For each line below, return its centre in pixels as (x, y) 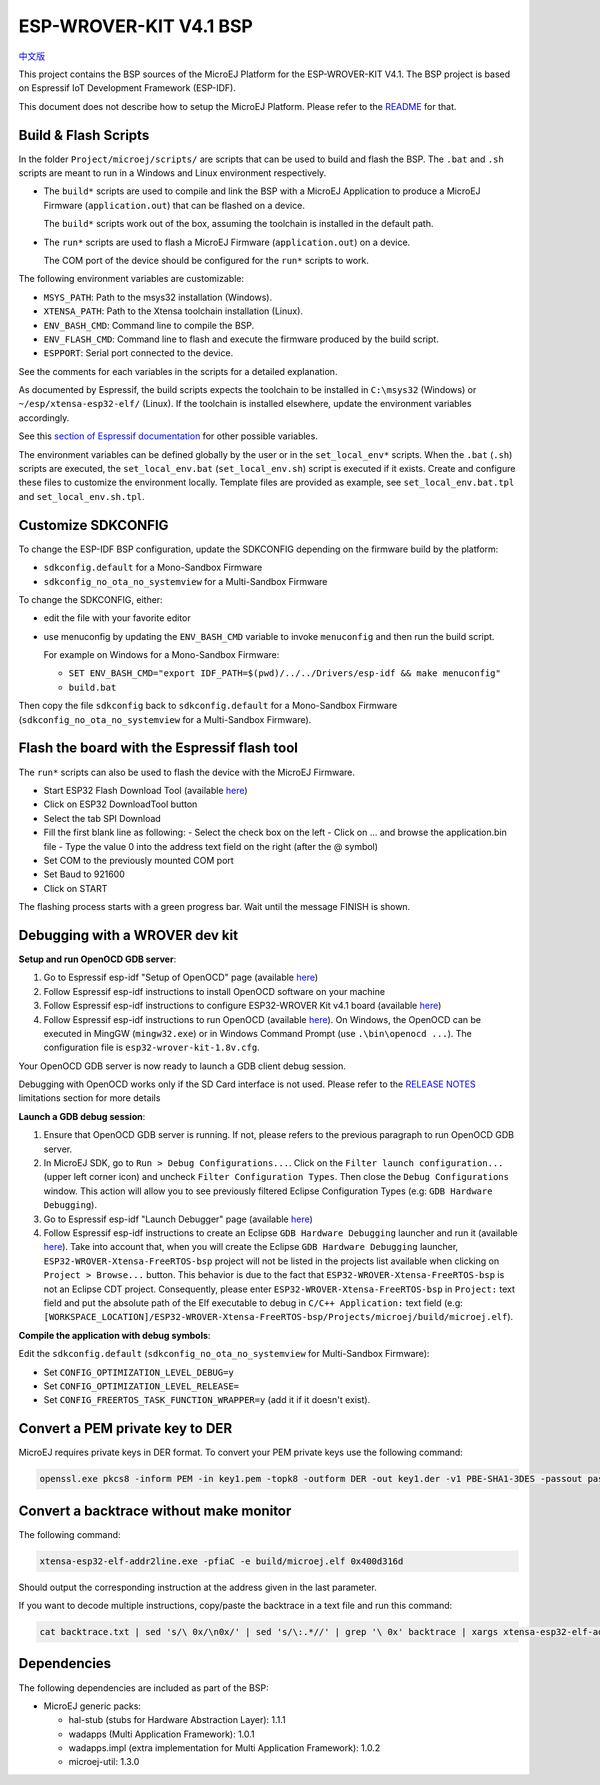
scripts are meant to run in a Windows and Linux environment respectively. (172, 173)
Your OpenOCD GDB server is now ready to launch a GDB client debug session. (182, 1066)
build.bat (92, 687)
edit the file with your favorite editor (117, 618)
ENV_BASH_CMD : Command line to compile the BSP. (149, 325)
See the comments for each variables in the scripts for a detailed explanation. (178, 371)
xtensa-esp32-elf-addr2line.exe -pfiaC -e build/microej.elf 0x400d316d (221, 1561)
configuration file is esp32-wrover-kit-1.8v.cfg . (151, 1047)
